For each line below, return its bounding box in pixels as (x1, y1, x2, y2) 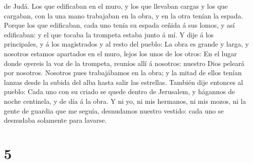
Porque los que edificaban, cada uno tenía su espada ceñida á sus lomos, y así (4, 20, 235, 30)
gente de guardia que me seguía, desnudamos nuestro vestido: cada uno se (4, 105, 224, 115)
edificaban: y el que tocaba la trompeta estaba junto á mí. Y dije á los (4, 29, 214, 39)
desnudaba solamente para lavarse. (4, 115, 107, 125)
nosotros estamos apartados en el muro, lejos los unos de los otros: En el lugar (4, 48, 237, 58)
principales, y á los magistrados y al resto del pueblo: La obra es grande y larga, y (4, 39, 249, 49)
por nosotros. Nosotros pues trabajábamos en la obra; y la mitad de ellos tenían (4, 67, 242, 78)
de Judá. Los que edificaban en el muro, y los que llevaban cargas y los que (4, 1, 228, 11)
